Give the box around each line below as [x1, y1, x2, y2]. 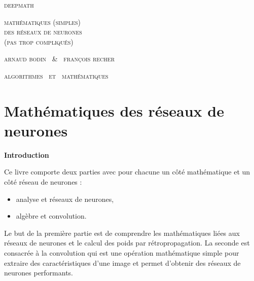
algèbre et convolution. [16, 210, 87, 221]
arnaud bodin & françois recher [4, 53, 115, 64]
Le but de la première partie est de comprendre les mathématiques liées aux [4, 227, 240, 238]
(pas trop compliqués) [4, 36, 74, 47]
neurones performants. [4, 267, 74, 278]
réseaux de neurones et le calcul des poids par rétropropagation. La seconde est [4, 237, 250, 248]
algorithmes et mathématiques [4, 70, 108, 81]
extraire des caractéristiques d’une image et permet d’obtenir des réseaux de [4, 257, 241, 268]
